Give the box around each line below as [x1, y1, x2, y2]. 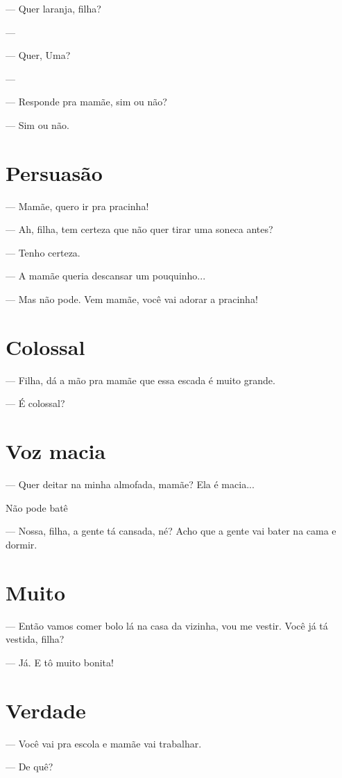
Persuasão [6, 158, 103, 187]
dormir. [6, 537, 37, 551]
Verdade [6, 695, 86, 724]
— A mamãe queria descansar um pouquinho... [6, 268, 206, 283]
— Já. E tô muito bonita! [6, 655, 114, 669]
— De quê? [6, 759, 53, 774]
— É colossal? [6, 396, 65, 410]
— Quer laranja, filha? [6, 1, 101, 15]
